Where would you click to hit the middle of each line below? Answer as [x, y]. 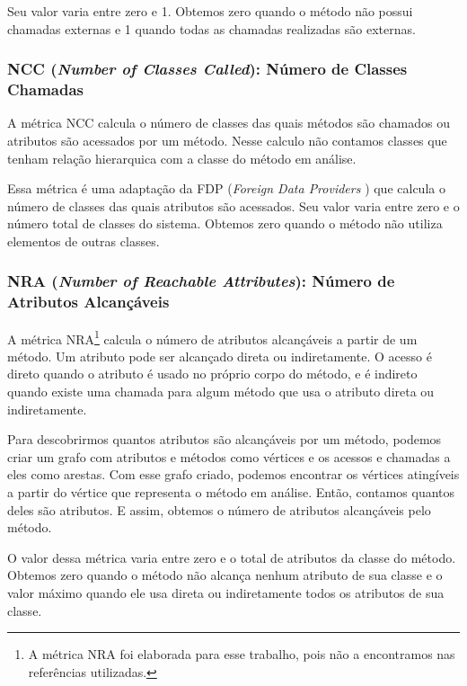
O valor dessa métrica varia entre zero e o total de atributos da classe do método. [232, 557]
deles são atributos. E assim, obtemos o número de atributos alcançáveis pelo [219, 509]
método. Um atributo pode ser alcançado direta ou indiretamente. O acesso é [220, 356]
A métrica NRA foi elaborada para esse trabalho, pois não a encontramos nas [242, 654]
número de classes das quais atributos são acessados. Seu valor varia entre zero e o [233, 205]
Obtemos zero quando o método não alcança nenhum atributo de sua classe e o [225, 575]
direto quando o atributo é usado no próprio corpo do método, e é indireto [212, 374]
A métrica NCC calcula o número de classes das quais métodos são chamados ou [229, 123]
